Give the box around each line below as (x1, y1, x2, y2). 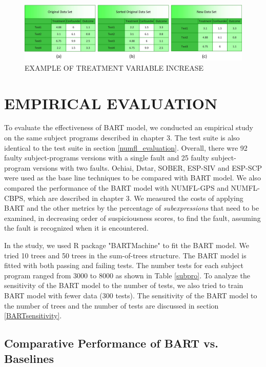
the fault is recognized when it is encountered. (4, 222, 149, 233)
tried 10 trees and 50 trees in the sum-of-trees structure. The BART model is (4, 250, 247, 260)
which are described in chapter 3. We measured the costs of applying (27, 192, 243, 203)
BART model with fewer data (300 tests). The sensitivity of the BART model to (4, 290, 257, 300)
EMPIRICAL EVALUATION (4, 92, 218, 113)
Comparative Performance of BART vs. (4, 335, 218, 351)
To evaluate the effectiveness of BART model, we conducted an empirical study (4, 122, 253, 133)
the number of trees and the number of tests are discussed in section (4, 300, 219, 311)
